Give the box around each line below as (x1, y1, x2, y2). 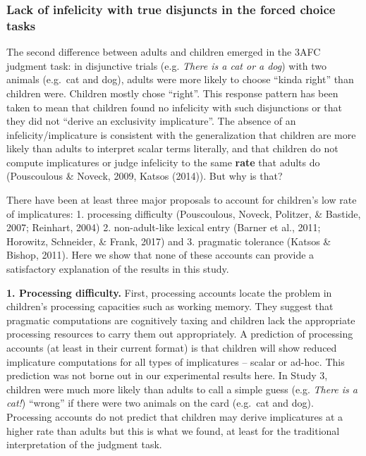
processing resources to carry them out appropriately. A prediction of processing (6, 326, 353, 341)
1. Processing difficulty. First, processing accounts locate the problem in (6, 285, 332, 300)
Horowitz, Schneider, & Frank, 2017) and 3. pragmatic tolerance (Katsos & (6, 233, 331, 248)
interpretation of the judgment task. (6, 437, 162, 452)
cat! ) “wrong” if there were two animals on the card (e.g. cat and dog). (6, 395, 314, 410)
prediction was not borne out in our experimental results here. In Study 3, (6, 368, 328, 383)
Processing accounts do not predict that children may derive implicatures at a (6, 409, 343, 424)
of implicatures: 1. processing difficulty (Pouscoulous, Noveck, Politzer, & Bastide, (6, 206, 361, 221)
